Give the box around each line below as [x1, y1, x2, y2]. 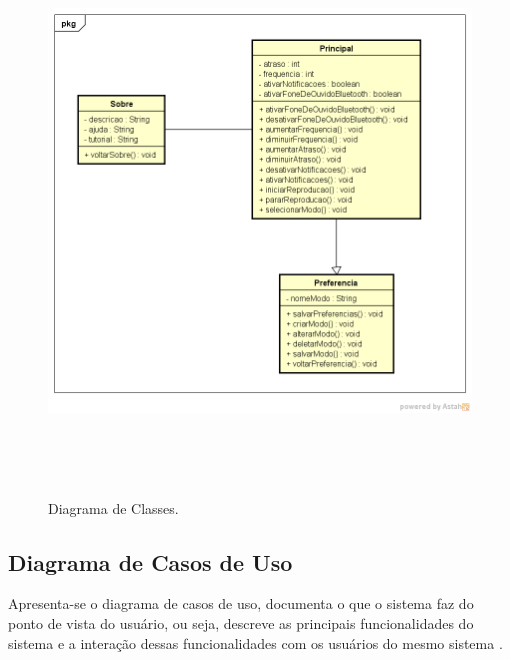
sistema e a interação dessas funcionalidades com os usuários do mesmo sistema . [8, 632, 503, 653]
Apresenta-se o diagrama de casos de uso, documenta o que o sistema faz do [8, 593, 474, 614]
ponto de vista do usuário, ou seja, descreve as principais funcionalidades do [8, 612, 474, 633]
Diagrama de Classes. [48, 497, 179, 518]
